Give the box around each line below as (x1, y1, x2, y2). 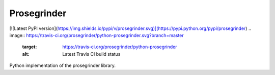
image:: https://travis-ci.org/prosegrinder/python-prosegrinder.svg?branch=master (9, 32, 184, 38)
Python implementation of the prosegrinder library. (9, 62, 116, 68)
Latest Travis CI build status (62, 51, 121, 57)
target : (22, 44, 37, 50)
